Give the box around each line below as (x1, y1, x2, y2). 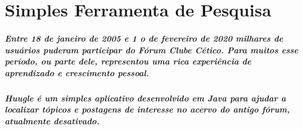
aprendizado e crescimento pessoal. (5, 66, 149, 79)
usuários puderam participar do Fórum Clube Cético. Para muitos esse (5, 43, 298, 56)
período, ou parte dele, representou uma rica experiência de (5, 55, 251, 67)
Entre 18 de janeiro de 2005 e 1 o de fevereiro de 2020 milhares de (5, 32, 283, 44)
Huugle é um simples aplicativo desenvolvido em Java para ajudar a (5, 91, 286, 104)
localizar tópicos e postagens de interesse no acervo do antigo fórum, (5, 103, 290, 116)
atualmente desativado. (5, 114, 100, 127)
